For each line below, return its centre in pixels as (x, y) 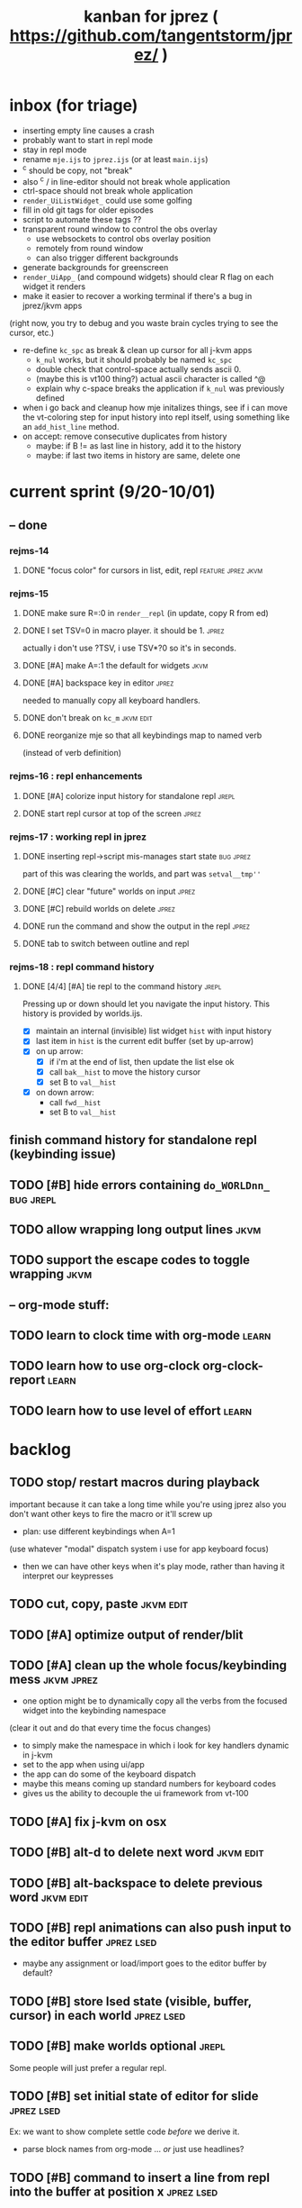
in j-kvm (38, 1755)
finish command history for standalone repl (133, 1140)
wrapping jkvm (51, 1274)
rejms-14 (29, 550)
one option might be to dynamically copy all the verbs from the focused (155, 1701)
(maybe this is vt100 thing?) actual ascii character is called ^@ (151, 379)
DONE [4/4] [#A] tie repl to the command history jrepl (122, 986)
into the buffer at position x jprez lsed (114, 2191)
